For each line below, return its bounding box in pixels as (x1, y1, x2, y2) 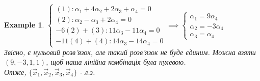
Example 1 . (4, 19, 44, 30)
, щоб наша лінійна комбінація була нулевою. (46, 57, 186, 67)
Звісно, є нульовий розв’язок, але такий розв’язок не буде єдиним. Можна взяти (4, 46, 256, 57)
